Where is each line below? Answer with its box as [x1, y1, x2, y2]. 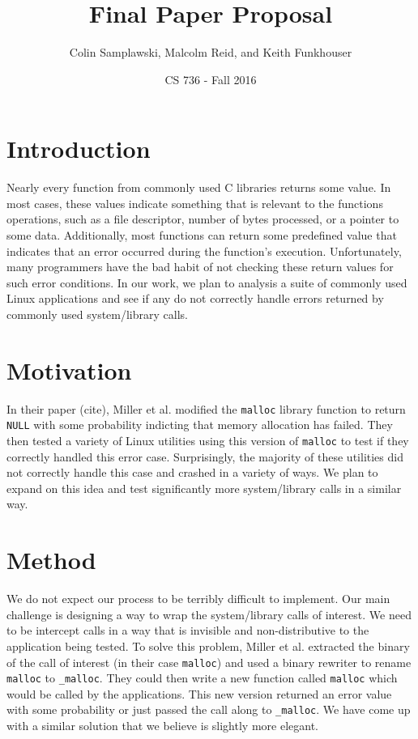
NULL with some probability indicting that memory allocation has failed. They [6, 416, 393, 433]
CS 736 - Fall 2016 [164, 70, 257, 87]
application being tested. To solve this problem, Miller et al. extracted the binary [6, 637, 410, 654]
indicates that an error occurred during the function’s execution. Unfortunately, [6, 242, 402, 259]
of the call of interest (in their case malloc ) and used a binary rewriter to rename [6, 653, 412, 670]
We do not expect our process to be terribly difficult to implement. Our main [6, 590, 390, 607]
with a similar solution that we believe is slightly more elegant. [6, 717, 318, 734]
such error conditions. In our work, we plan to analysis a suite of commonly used [6, 274, 407, 291]
